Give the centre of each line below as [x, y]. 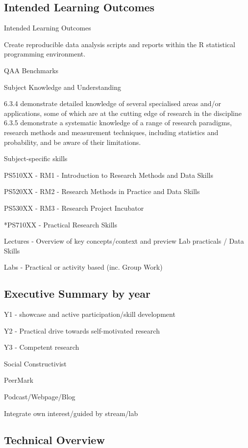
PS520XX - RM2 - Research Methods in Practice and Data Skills [102, 191]
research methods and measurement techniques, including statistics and [111, 132]
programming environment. [45, 54]
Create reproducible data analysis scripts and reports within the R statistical [120, 44]
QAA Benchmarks [31, 70]
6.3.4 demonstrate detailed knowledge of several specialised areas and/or [113, 103]
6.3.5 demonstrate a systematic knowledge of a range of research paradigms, [118, 123]
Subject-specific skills [36, 158]
